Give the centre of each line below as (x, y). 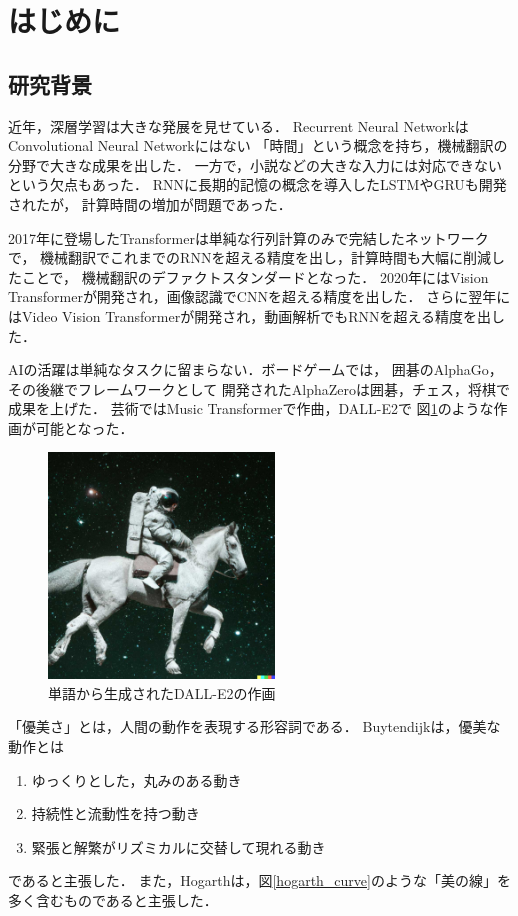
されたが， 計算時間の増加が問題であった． (150, 203)
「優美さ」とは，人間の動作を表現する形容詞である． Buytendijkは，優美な (254, 726)
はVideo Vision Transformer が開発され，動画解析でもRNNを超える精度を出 (250, 315)
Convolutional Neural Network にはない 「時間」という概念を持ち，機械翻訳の (258, 145)
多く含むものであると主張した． (113, 900)
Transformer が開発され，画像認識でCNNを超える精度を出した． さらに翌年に (259, 296)
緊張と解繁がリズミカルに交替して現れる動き (178, 846)
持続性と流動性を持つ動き (115, 813)
